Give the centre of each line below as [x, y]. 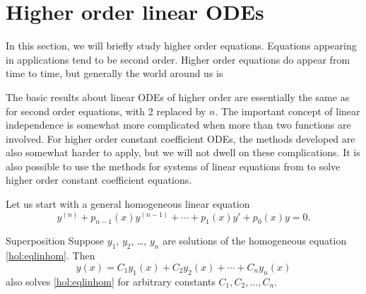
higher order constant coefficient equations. [99, 180]
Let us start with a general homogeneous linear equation [128, 204]
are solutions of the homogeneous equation [255, 241]
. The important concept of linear [288, 111]
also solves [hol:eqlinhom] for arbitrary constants [111, 281]
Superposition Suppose [55, 241]
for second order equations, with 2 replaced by [106, 111]
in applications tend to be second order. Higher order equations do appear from [178, 59]
